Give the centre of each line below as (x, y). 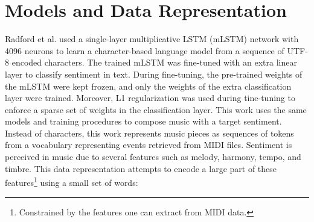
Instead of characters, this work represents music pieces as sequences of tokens (149, 133)
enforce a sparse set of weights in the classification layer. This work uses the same (156, 109)
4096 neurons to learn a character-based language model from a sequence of (145, 50)
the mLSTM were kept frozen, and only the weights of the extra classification (148, 86)
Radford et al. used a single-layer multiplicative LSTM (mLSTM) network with (152, 39)
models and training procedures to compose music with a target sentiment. (143, 121)
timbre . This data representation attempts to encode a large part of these (141, 168)
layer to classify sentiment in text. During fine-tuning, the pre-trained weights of (154, 74)
